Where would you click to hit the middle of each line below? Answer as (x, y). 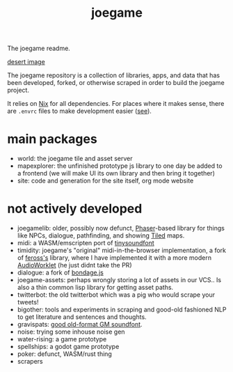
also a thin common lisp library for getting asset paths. (95, 288)
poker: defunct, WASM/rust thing (65, 354)
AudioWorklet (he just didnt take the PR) (74, 265)
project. (18, 90)
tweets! (28, 302)
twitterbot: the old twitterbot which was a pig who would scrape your (116, 295)
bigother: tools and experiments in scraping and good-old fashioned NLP (122, 310)
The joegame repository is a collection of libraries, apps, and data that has (114, 75)
